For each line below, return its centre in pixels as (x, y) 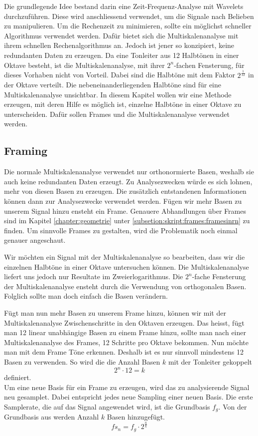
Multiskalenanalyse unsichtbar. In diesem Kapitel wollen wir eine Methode (118, 94)
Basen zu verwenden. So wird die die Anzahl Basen (82, 361)
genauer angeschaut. (35, 240)
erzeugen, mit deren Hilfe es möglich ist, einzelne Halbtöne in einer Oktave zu (123, 104)
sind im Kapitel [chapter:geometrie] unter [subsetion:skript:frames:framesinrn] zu (127, 220)
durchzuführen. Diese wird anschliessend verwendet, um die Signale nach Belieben (129, 16)
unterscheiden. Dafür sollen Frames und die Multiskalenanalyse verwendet (117, 114)
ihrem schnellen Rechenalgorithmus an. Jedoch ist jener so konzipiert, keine (119, 45)
